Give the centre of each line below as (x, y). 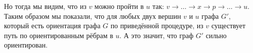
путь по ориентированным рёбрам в (59, 35)
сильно (216, 35)
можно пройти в (119, 6)
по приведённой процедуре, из (157, 26)
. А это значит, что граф (157, 35)
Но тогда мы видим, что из (45, 6)
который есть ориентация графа (52, 26)
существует (228, 26)
